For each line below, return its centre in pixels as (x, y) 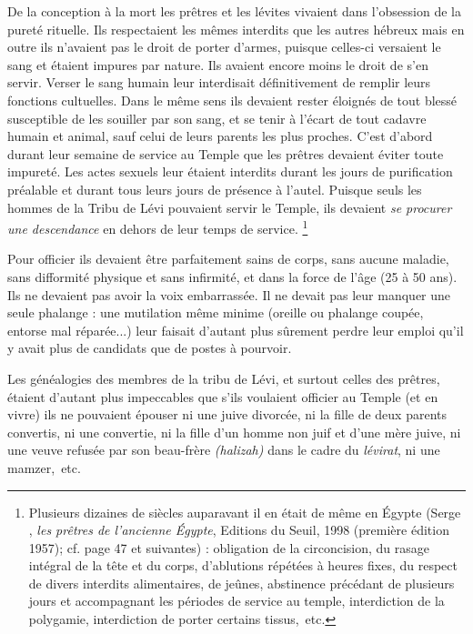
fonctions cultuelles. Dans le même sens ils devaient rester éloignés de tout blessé (232, 100)
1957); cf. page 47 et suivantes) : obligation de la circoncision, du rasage (229, 547)
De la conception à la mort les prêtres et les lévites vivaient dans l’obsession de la (235, 11)
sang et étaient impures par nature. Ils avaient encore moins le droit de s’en (218, 64)
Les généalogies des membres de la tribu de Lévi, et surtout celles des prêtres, (224, 378)
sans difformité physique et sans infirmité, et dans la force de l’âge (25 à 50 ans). (232, 276)
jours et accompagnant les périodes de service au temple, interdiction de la (236, 601)
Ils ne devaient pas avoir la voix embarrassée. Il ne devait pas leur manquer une (229, 294)
